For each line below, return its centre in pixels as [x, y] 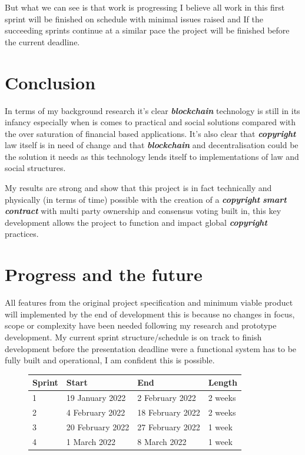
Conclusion [50, 82]
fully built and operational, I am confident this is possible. [110, 360]
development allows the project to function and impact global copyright [136, 222]
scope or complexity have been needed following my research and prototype [141, 325]
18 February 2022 [169, 412]
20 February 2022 [98, 426]
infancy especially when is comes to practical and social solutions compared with [150, 122]
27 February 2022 [169, 426]
